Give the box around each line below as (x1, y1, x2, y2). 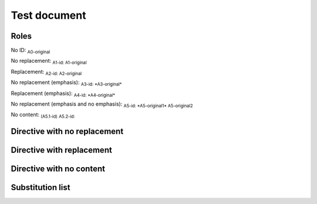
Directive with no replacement (11, 127, 124, 137)
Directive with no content (11, 164, 106, 174)
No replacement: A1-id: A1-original (11, 57, 87, 66)
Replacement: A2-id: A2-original (11, 68, 82, 76)
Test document (11, 9, 86, 22)
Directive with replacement (11, 145, 113, 155)
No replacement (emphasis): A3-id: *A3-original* (11, 79, 122, 87)
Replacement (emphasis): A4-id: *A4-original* (11, 90, 116, 98)
